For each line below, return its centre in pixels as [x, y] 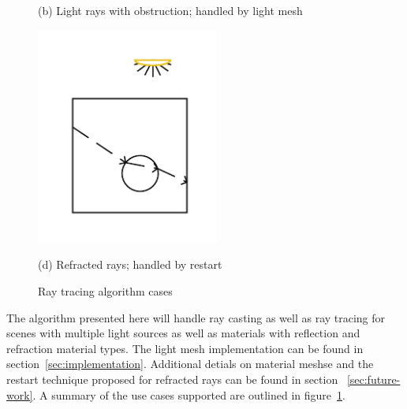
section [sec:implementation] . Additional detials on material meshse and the [190, 364]
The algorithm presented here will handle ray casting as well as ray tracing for [196, 317]
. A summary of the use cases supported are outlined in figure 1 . [189, 394]
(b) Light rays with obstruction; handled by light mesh [170, 10]
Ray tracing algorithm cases [105, 290]
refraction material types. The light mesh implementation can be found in [185, 348]
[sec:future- [373, 379]
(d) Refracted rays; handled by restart [130, 264]
